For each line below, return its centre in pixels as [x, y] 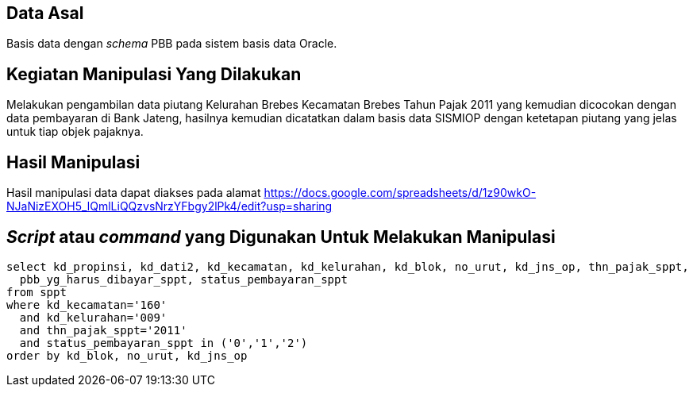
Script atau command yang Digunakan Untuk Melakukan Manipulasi [281, 237]
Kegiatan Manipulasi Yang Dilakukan [154, 74]
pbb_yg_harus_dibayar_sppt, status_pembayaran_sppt [183, 279]
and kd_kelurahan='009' [93, 317]
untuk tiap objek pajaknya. [75, 132]
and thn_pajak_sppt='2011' [103, 330]
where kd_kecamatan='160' [87, 304]
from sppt [37, 292]
